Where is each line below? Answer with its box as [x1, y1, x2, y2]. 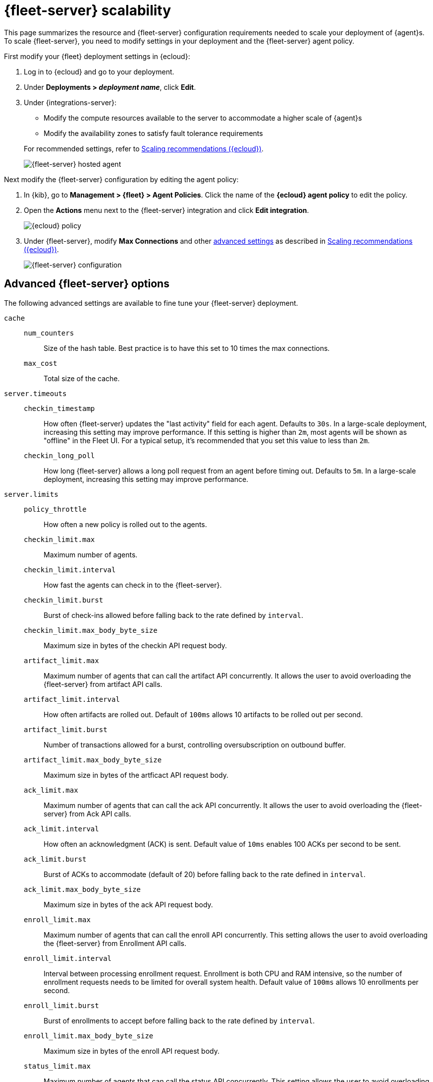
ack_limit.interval [24, 824, 99, 833]
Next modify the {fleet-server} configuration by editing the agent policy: [4, 175, 239, 184]
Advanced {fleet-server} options [4, 277, 169, 290]
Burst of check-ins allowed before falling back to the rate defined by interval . [44, 610, 303, 619]
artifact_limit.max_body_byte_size [24, 755, 162, 764]
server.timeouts [4, 389, 67, 398]
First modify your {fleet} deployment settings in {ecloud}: [4, 52, 190, 61]
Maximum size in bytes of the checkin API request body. [44, 641, 227, 650]
